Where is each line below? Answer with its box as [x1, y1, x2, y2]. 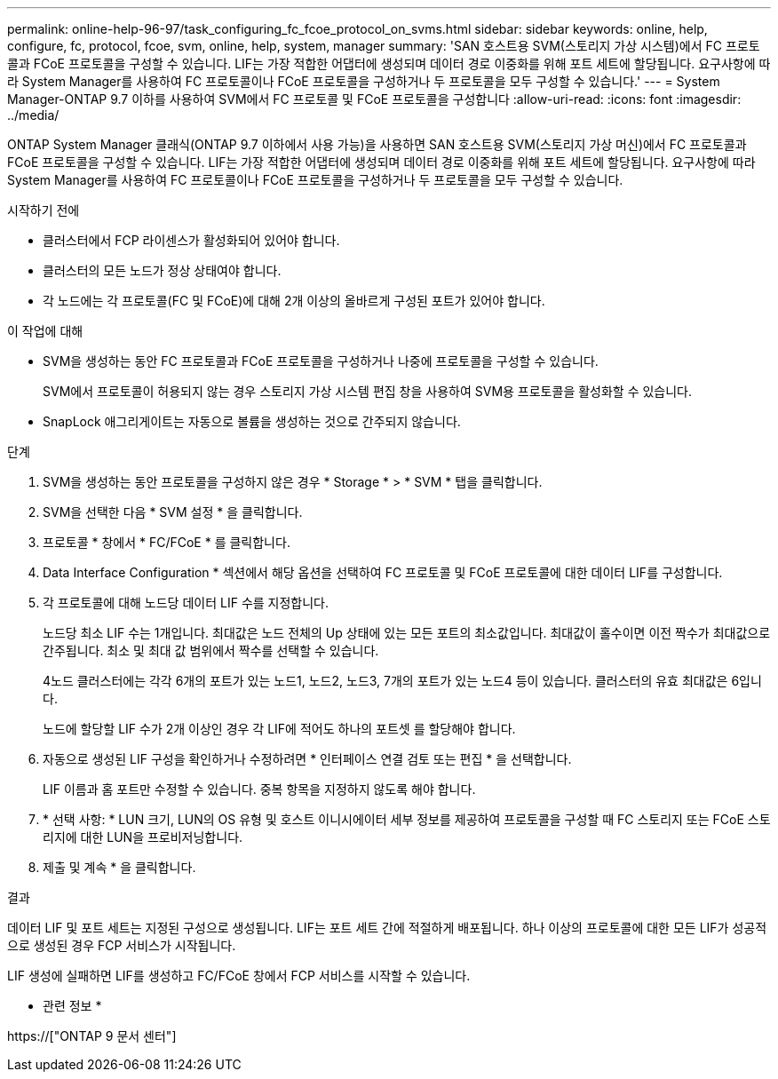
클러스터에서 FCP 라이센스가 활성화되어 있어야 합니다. [43, 233, 340, 248]
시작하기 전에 [7, 202, 80, 218]
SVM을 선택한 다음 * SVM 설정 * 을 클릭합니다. [43, 504, 303, 520]
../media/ [7, 107, 60, 123]
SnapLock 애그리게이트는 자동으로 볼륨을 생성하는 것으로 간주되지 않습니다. [43, 414, 461, 429]
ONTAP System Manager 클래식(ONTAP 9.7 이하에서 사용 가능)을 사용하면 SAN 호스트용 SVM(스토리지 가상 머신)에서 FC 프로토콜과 [7, 137, 747, 152]
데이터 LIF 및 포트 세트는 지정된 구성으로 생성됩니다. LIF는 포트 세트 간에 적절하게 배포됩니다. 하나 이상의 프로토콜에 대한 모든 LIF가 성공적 [7, 920, 767, 935]
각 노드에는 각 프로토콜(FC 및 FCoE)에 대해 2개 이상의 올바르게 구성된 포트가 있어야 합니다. [43, 293, 545, 308]
